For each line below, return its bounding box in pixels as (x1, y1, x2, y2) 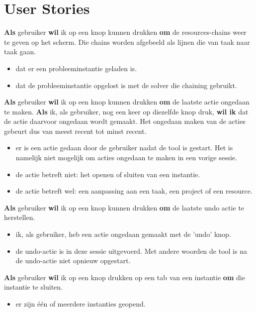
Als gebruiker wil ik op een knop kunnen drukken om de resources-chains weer (4, 27, 247, 37)
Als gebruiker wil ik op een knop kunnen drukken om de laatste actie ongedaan (4, 97, 250, 107)
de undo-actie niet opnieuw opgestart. (15, 255, 131, 266)
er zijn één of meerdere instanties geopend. (15, 299, 146, 309)
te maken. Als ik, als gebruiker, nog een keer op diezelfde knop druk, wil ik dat (4, 106, 249, 116)
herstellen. (4, 212, 35, 222)
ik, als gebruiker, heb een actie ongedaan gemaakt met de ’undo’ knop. (15, 229, 231, 239)
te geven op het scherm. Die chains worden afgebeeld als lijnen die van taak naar (4, 36, 250, 47)
